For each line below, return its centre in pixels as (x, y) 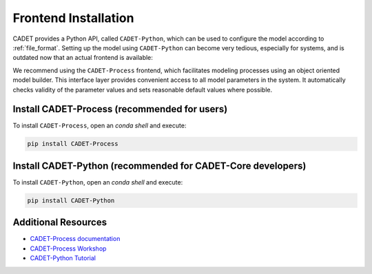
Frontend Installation (73, 18)
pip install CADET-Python (71, 200)
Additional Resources (60, 223)
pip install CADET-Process (73, 144)
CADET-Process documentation (75, 239)
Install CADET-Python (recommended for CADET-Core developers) (159, 166)
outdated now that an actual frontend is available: (83, 58)
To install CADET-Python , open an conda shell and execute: (98, 182)
